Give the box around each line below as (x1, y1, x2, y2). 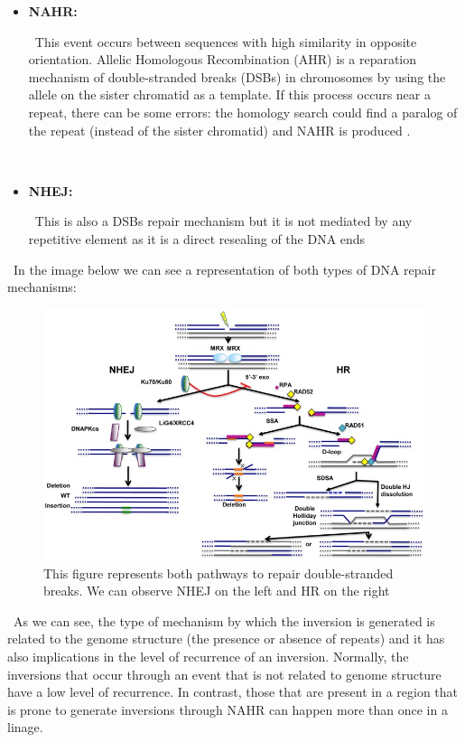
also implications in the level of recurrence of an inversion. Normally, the (7, 647, 409, 665)
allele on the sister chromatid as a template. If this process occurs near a (28, 85, 431, 104)
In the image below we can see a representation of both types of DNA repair (13, 259, 436, 278)
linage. (7, 718, 43, 737)
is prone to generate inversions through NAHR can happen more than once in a (7, 700, 448, 719)
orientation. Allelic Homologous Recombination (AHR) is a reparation (28, 50, 417, 69)
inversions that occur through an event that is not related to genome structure (7, 664, 442, 683)
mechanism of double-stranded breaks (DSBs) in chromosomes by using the (28, 67, 446, 86)
